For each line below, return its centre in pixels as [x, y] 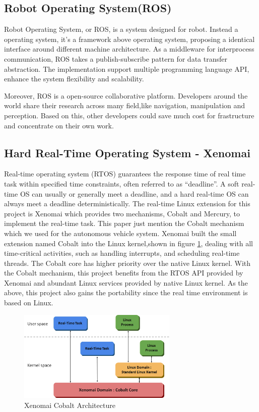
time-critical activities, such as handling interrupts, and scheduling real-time [122, 253]
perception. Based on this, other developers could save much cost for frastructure [129, 115]
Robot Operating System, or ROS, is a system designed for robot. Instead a [121, 29]
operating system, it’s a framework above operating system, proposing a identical [129, 39]
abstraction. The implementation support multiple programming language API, [127, 68]
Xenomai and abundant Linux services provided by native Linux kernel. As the [126, 282]
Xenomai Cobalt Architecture [70, 405]
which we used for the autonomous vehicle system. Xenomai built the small [120, 233]
